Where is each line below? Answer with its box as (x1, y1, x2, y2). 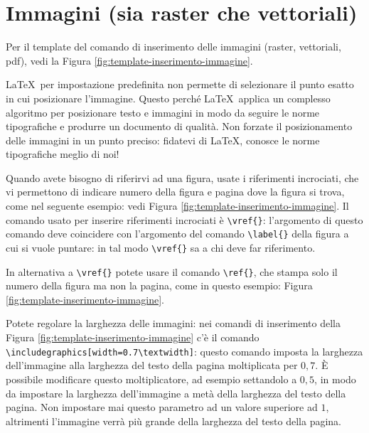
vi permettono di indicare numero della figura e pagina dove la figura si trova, (6, 184, 345, 199)
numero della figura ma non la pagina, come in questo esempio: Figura (6, 278, 313, 293)
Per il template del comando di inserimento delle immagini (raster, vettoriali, (6, 39, 341, 54)
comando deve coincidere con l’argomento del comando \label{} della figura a (6, 226, 349, 241)
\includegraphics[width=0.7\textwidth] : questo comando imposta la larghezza (6, 343, 363, 358)
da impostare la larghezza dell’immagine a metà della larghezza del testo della (6, 385, 346, 400)
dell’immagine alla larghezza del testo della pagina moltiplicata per (6, 358, 298, 373)
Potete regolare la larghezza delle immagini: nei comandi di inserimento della (6, 316, 341, 331)
